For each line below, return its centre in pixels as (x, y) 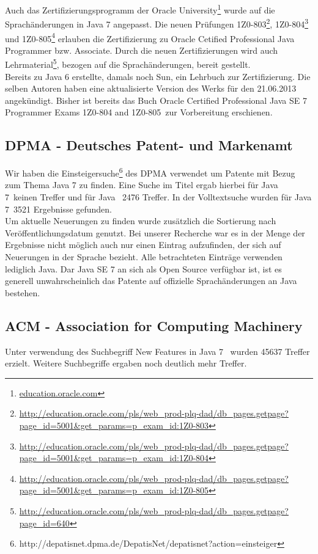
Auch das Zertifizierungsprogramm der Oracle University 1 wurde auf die (140, 9)
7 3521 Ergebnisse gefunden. (59, 209)
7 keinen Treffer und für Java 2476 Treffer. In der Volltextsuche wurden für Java (158, 197)
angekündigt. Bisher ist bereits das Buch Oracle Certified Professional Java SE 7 (156, 100)
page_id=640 (44, 523)
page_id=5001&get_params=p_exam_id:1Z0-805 (114, 490)
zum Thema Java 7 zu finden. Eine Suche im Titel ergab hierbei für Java (142, 185)
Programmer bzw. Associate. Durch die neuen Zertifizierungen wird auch (142, 50)
